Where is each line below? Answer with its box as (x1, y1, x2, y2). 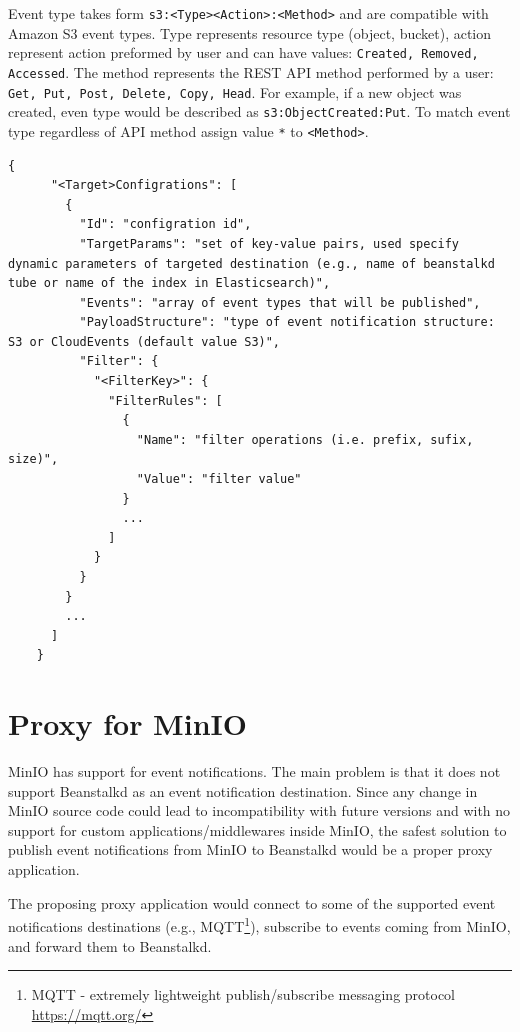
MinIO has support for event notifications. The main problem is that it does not (8, 761, 501, 782)
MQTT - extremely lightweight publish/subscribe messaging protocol (31, 984, 456, 1005)
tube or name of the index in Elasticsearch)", (8, 276, 331, 291)
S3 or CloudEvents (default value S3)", (8, 334, 281, 349)
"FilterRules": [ (108, 393, 223, 408)
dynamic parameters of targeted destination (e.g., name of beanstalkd (8, 256, 495, 271)
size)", (8, 452, 59, 467)
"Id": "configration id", (79, 217, 252, 232)
